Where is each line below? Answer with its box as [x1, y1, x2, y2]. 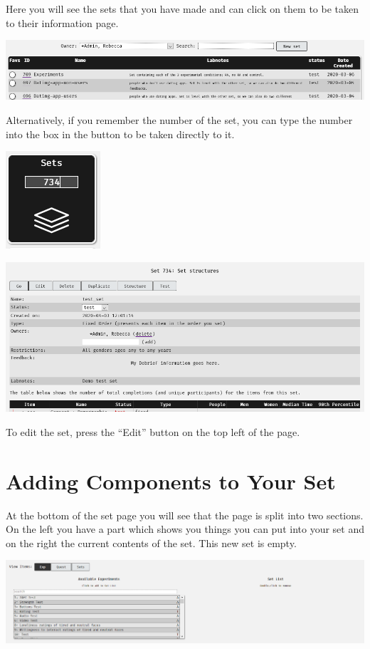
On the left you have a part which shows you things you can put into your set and [6, 521, 364, 536]
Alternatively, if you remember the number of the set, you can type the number [6, 112, 353, 127]
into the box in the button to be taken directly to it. [6, 126, 235, 141]
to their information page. [6, 15, 119, 30]
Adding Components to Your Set [6, 466, 336, 495]
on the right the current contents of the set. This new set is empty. [6, 535, 297, 550]
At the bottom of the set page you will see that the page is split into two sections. [6, 507, 364, 522]
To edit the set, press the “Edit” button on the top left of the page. [6, 424, 300, 439]
